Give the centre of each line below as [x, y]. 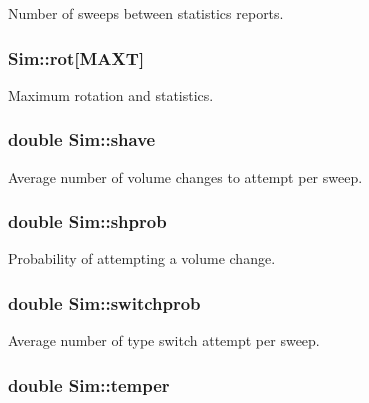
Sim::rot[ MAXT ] [76, 57]
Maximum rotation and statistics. [111, 94]
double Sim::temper [89, 384]
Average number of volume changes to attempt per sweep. [185, 176]
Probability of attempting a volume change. [142, 258]
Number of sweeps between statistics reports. [146, 13]
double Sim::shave [82, 139]
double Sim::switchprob [104, 302]
